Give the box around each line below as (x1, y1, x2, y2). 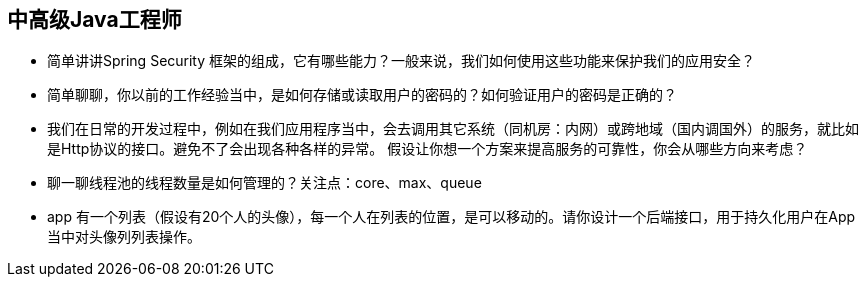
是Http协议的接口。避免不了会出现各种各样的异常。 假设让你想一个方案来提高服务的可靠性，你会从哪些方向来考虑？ (47, 140, 808, 158)
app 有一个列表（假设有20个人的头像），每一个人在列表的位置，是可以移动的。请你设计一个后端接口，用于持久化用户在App (47, 208, 856, 226)
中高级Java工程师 (7, 7, 182, 32)
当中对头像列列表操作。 (47, 228, 201, 246)
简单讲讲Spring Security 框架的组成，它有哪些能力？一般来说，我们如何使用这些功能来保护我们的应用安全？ (47, 52, 756, 70)
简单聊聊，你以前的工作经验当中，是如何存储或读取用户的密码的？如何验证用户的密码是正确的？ (47, 86, 677, 104)
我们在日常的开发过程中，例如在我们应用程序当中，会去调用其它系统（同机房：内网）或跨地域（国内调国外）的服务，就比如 (47, 120, 859, 138)
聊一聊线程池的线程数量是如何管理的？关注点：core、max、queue (47, 174, 482, 192)
